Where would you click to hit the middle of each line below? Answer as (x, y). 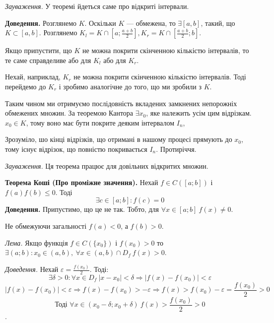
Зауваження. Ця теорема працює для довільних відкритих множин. (107, 165)
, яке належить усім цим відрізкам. (199, 113)
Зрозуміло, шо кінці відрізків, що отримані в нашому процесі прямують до (119, 139)
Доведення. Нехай (32, 269)
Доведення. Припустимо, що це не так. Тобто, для (82, 209)
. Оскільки (100, 23)
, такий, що (218, 23)
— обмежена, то (151, 23)
